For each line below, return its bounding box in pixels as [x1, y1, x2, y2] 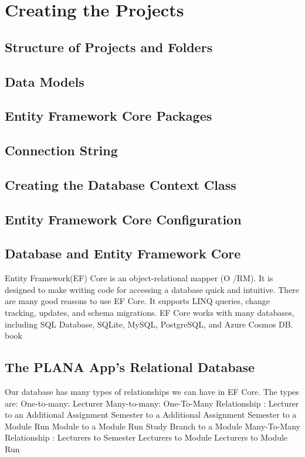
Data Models [5, 72, 84, 90]
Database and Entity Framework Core [5, 244, 241, 262]
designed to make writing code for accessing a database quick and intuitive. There [5, 283, 300, 295]
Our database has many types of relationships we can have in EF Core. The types [5, 386, 299, 398]
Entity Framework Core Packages [5, 107, 212, 125]
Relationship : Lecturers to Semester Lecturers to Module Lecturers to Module [5, 431, 288, 444]
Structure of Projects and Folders [5, 37, 213, 56]
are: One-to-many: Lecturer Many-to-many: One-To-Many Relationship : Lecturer [5, 397, 299, 409]
